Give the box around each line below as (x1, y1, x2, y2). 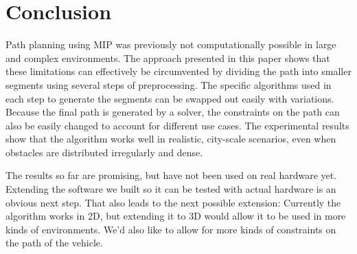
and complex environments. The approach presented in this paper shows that (5, 50, 330, 65)
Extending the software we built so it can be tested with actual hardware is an (5, 182, 336, 196)
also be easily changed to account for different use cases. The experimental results (5, 118, 349, 132)
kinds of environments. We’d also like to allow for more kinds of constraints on (5, 222, 336, 236)
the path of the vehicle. (5, 235, 103, 250)
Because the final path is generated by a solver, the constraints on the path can (5, 105, 340, 119)
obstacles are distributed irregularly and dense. (5, 145, 203, 159)
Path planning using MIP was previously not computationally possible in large (5, 37, 336, 52)
